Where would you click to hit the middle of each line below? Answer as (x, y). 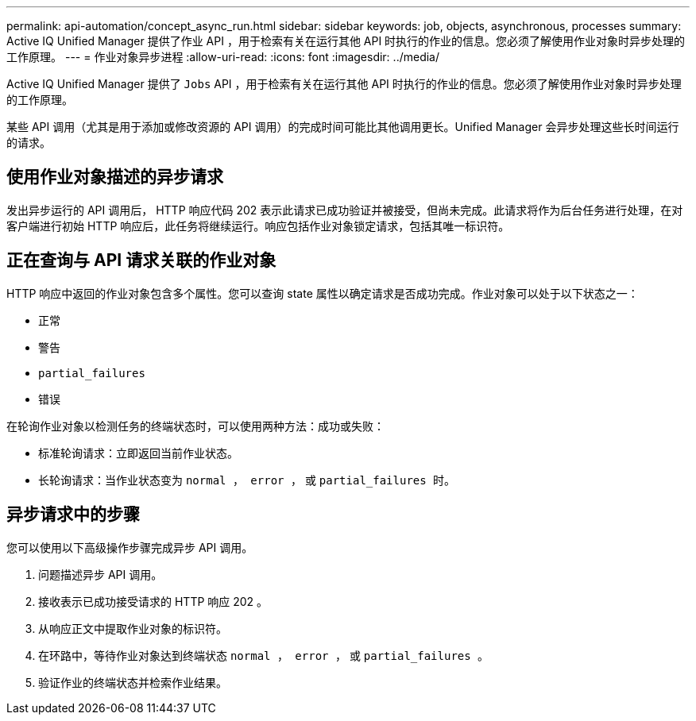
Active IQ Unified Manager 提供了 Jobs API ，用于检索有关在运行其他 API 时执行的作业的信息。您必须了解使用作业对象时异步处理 (344, 84)
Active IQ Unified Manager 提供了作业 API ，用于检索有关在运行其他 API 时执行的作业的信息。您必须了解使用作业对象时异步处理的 (346, 41)
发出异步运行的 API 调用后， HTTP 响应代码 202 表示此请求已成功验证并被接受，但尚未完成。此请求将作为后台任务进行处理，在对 (345, 210)
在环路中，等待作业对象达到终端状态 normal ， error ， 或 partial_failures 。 (264, 655)
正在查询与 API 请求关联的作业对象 (141, 260)
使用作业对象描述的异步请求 (115, 177)
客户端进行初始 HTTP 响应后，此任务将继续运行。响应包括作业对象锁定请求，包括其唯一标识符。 (258, 226)
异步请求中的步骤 (73, 515)
